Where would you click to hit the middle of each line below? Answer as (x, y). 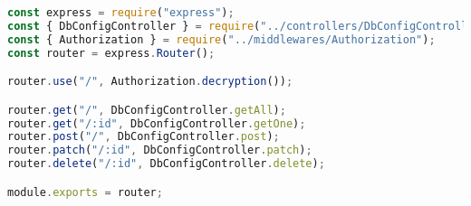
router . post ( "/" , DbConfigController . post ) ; (144, 137)
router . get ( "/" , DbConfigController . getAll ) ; (147, 110)
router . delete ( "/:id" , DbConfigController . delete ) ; (166, 164)
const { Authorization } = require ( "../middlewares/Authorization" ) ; (221, 39)
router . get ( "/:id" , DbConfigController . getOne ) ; (157, 123)
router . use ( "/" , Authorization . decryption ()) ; (150, 82)
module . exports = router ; (85, 192)
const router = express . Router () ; (111, 53)
